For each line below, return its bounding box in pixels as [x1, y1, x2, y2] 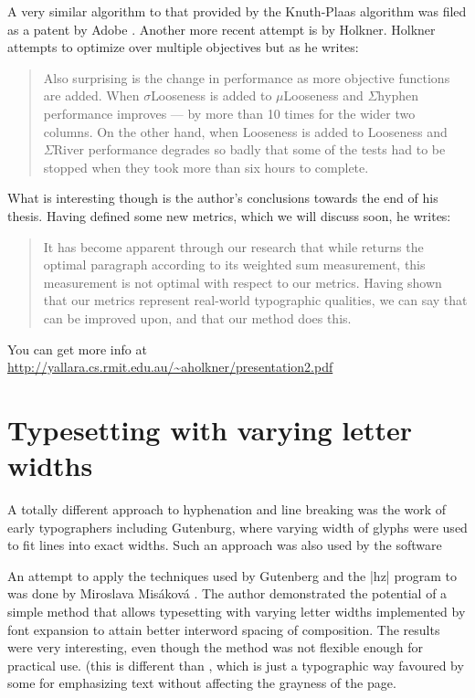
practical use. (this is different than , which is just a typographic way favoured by [7, 655, 464, 674]
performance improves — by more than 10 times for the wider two [43, 103, 416, 122]
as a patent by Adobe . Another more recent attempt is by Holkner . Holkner [7, 19, 436, 38]
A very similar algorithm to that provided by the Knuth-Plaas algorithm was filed [7, 2, 467, 20]
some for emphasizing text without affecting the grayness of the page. [7, 673, 396, 693]
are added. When [43, 86, 140, 105]
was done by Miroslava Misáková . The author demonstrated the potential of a [7, 584, 448, 603]
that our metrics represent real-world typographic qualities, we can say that [43, 291, 468, 310]
